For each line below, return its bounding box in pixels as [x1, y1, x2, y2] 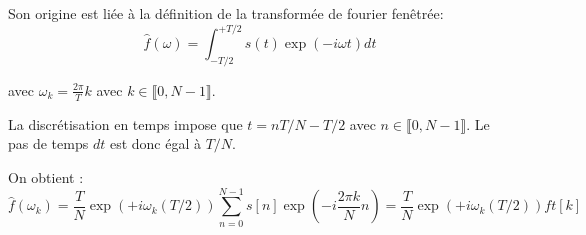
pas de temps [8, 133, 89, 154]
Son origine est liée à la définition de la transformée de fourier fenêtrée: [8, 3, 444, 23]
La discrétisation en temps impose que [8, 113, 243, 134]
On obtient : [8, 166, 84, 187]
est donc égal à [109, 133, 201, 154]
